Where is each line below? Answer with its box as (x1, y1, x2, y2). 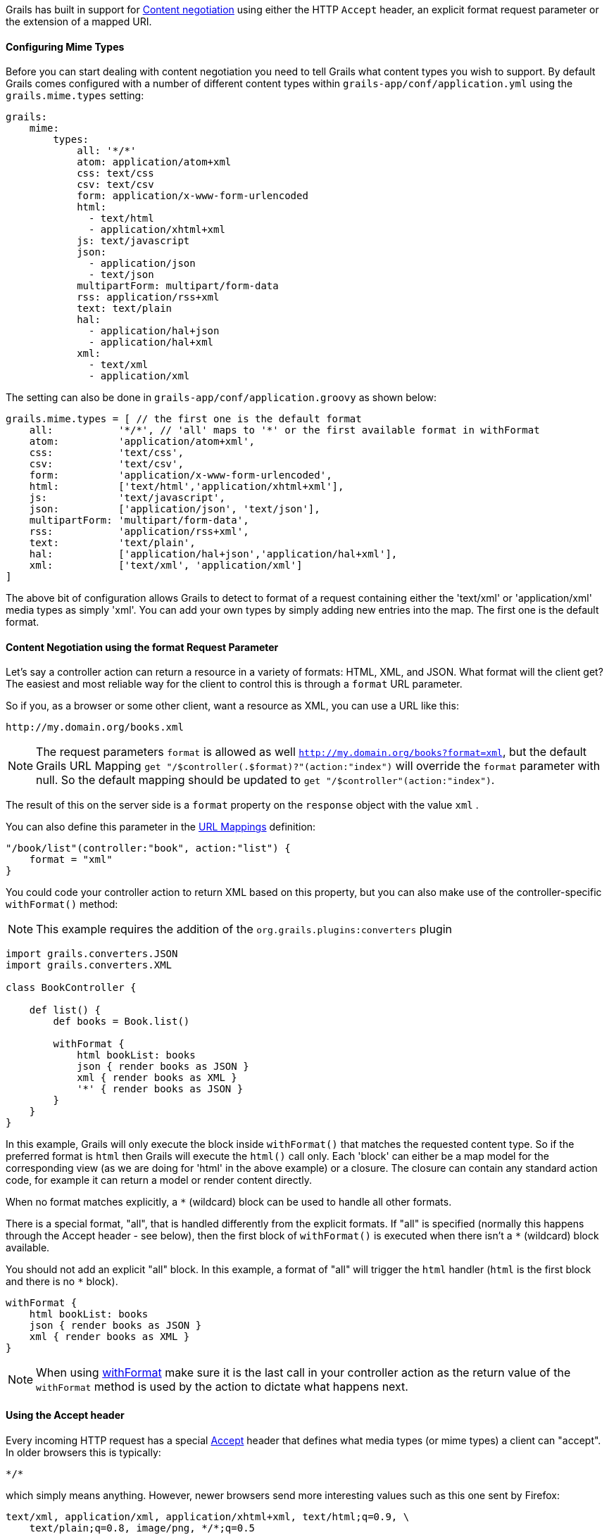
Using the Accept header (6, 1409, 125, 1422)
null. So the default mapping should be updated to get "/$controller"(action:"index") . (36, 773, 495, 788)
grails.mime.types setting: (6, 89, 144, 102)
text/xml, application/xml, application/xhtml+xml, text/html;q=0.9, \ (6, 1510, 410, 1522)
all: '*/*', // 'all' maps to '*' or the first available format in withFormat (29, 424, 540, 436)
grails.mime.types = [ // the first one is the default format (6, 413, 362, 425)
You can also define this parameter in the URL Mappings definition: (6, 821, 316, 833)
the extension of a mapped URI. (6, 15, 152, 27)
